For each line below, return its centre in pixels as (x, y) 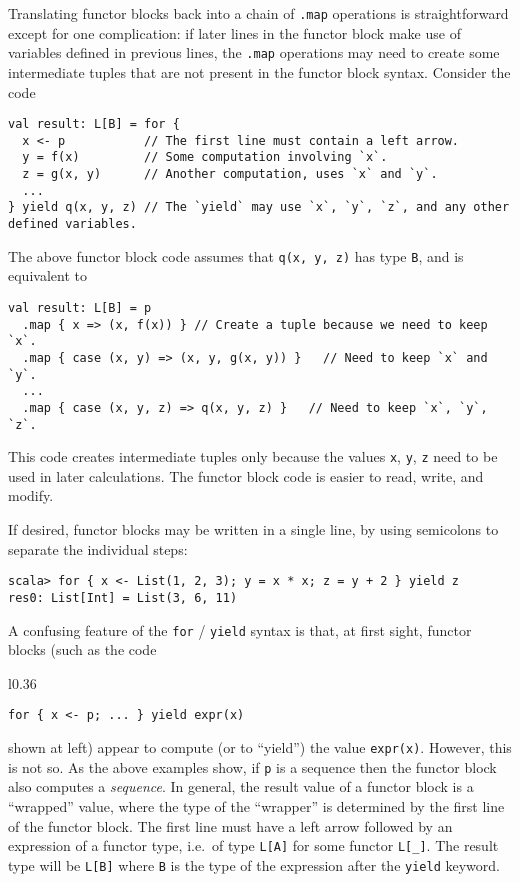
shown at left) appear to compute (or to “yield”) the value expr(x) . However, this (260, 747)
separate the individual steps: (98, 548)
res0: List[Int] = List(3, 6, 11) (123, 597)
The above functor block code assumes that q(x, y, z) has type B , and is (236, 255)
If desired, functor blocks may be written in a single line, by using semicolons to (253, 529)
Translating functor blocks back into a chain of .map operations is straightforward (258, 13)
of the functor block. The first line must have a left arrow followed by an (230, 825)
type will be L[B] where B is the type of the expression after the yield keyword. (254, 864)
